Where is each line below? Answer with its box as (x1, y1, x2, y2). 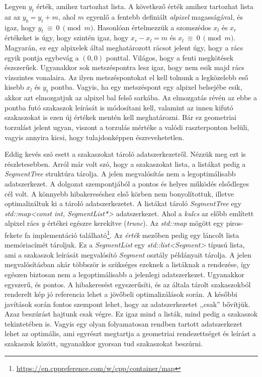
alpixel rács (5, 218, 39, 228)
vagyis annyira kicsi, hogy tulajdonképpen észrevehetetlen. (5, 132, 184, 142)
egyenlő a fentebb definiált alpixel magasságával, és (86, 11, 243, 22)
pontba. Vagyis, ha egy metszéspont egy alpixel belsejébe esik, (50, 82, 242, 92)
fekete (5, 229, 23, 240)
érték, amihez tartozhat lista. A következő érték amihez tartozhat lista (36, 1, 253, 11)
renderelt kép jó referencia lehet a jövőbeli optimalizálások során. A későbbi (5, 289, 237, 299)
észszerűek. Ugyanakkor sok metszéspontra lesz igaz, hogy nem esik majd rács (5, 62, 244, 73)
